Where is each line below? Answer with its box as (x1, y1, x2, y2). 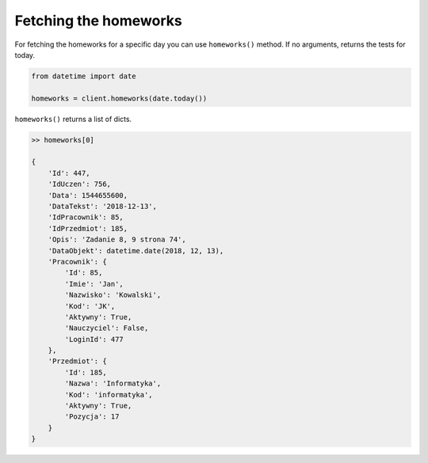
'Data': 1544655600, (48, 191, 128, 199)
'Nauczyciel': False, (64, 324, 149, 332)
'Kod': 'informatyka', (64, 390, 154, 399)
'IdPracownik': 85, (48, 213, 124, 222)
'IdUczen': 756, (48, 180, 111, 189)
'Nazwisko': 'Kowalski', (64, 290, 162, 300)
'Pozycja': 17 (64, 412, 120, 421)
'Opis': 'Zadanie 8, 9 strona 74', (48, 235, 186, 245)
